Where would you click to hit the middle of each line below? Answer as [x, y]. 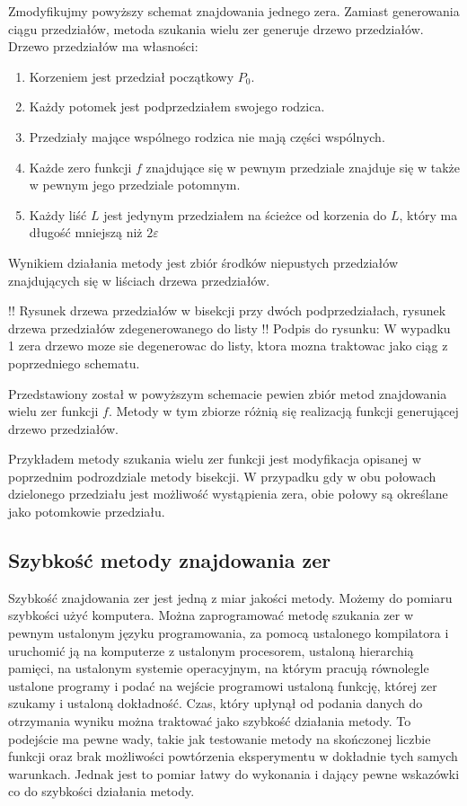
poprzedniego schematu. [74, 363]
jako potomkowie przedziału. [87, 512]
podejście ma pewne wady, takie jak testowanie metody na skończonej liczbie [220, 738]
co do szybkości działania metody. [101, 791]
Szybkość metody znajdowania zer [170, 560]
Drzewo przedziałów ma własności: [103, 46]
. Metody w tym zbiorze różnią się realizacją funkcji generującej [283, 411]
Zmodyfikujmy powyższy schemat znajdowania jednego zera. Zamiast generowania [234, 11]
